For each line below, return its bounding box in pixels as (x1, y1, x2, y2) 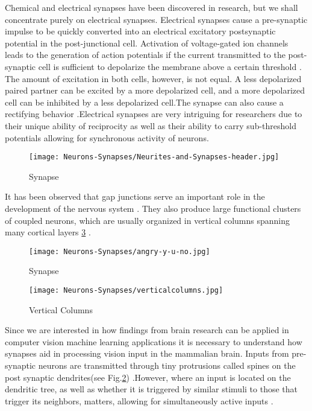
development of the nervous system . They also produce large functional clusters (5, 202, 301, 214)
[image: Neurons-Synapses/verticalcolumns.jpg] (29, 286, 223, 295)
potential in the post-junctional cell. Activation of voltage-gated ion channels (5, 36, 289, 49)
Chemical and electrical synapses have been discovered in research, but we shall (5, 1, 298, 13)
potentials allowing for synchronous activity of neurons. (5, 131, 209, 144)
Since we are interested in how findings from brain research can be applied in (5, 323, 289, 336)
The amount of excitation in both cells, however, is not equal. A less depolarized (5, 72, 302, 84)
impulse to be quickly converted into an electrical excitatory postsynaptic (5, 25, 276, 37)
